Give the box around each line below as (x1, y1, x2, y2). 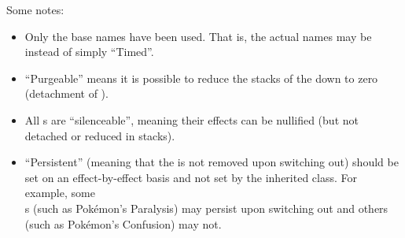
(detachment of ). (24, 85, 109, 102)
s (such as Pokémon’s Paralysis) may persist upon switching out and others (24, 199, 388, 216)
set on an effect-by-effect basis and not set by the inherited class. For (24, 169, 358, 185)
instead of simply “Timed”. (24, 43, 154, 60)
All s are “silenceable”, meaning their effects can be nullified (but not (24, 111, 359, 128)
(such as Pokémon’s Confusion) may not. (24, 215, 222, 232)
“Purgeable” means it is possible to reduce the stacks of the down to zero (24, 69, 378, 86)
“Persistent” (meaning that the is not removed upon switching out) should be (24, 154, 399, 170)
